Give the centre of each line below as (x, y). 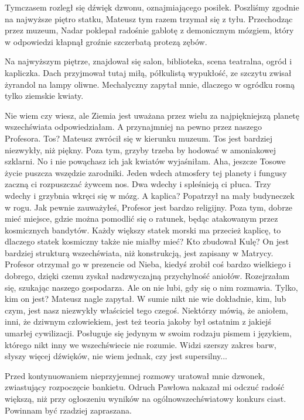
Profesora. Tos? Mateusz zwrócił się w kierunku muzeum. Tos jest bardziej (139, 138)
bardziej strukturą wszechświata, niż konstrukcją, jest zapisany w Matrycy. (139, 252)
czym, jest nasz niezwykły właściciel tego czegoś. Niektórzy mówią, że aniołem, (146, 310)
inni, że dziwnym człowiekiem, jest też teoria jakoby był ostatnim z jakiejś (138, 321)
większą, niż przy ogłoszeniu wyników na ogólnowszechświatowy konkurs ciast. (146, 398)
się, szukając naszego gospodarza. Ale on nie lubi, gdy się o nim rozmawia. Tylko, (151, 287)
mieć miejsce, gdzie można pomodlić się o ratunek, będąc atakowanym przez (141, 218)
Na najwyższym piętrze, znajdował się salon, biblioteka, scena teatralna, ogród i (148, 61)
